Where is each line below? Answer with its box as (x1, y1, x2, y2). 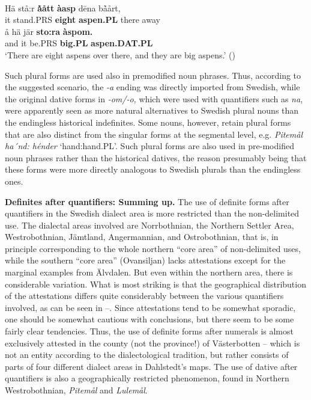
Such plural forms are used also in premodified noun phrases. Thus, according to (5, 69, 301, 81)
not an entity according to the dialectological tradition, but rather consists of (5, 348, 289, 361)
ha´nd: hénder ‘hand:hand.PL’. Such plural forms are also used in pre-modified (5, 140, 294, 152)
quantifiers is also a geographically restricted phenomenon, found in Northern (5, 372, 289, 384)
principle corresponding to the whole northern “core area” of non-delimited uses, (5, 242, 301, 254)
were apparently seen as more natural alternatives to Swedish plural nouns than (5, 104, 299, 117)
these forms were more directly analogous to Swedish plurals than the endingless (5, 163, 301, 176)
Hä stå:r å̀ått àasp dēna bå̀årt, (5, 1, 121, 14)
